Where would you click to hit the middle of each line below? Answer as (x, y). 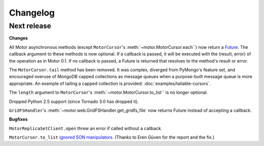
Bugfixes (18, 119)
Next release (30, 26)
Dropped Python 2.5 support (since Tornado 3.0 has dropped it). (74, 101)
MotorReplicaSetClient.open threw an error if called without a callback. (86, 128)
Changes (18, 38)
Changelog (32, 13)
